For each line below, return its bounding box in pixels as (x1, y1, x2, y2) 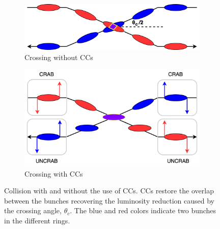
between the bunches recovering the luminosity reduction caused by (4, 195, 214, 206)
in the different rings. (4, 215, 70, 225)
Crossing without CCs (24, 51, 93, 62)
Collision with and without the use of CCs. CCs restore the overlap (4, 185, 214, 196)
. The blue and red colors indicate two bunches (70, 205, 216, 216)
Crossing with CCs (24, 168, 83, 179)
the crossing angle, (4, 205, 62, 216)
